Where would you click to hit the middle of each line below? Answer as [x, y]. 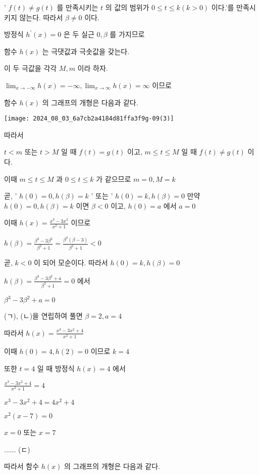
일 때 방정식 [56, 368]
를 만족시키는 [77, 7]
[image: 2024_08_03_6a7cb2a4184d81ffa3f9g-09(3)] [89, 119]
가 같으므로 [114, 179]
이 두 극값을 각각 [31, 68]
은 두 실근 [79, 34]
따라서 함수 [22, 466]
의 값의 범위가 [127, 7]
